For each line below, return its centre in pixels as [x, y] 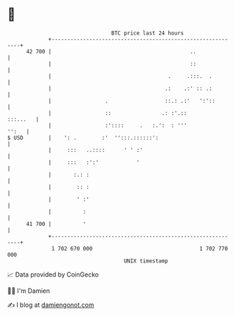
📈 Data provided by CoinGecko [53, 274]
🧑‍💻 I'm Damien [29, 291]
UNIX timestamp [146, 261]
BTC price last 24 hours [148, 33]
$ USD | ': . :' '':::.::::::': [83, 138]
